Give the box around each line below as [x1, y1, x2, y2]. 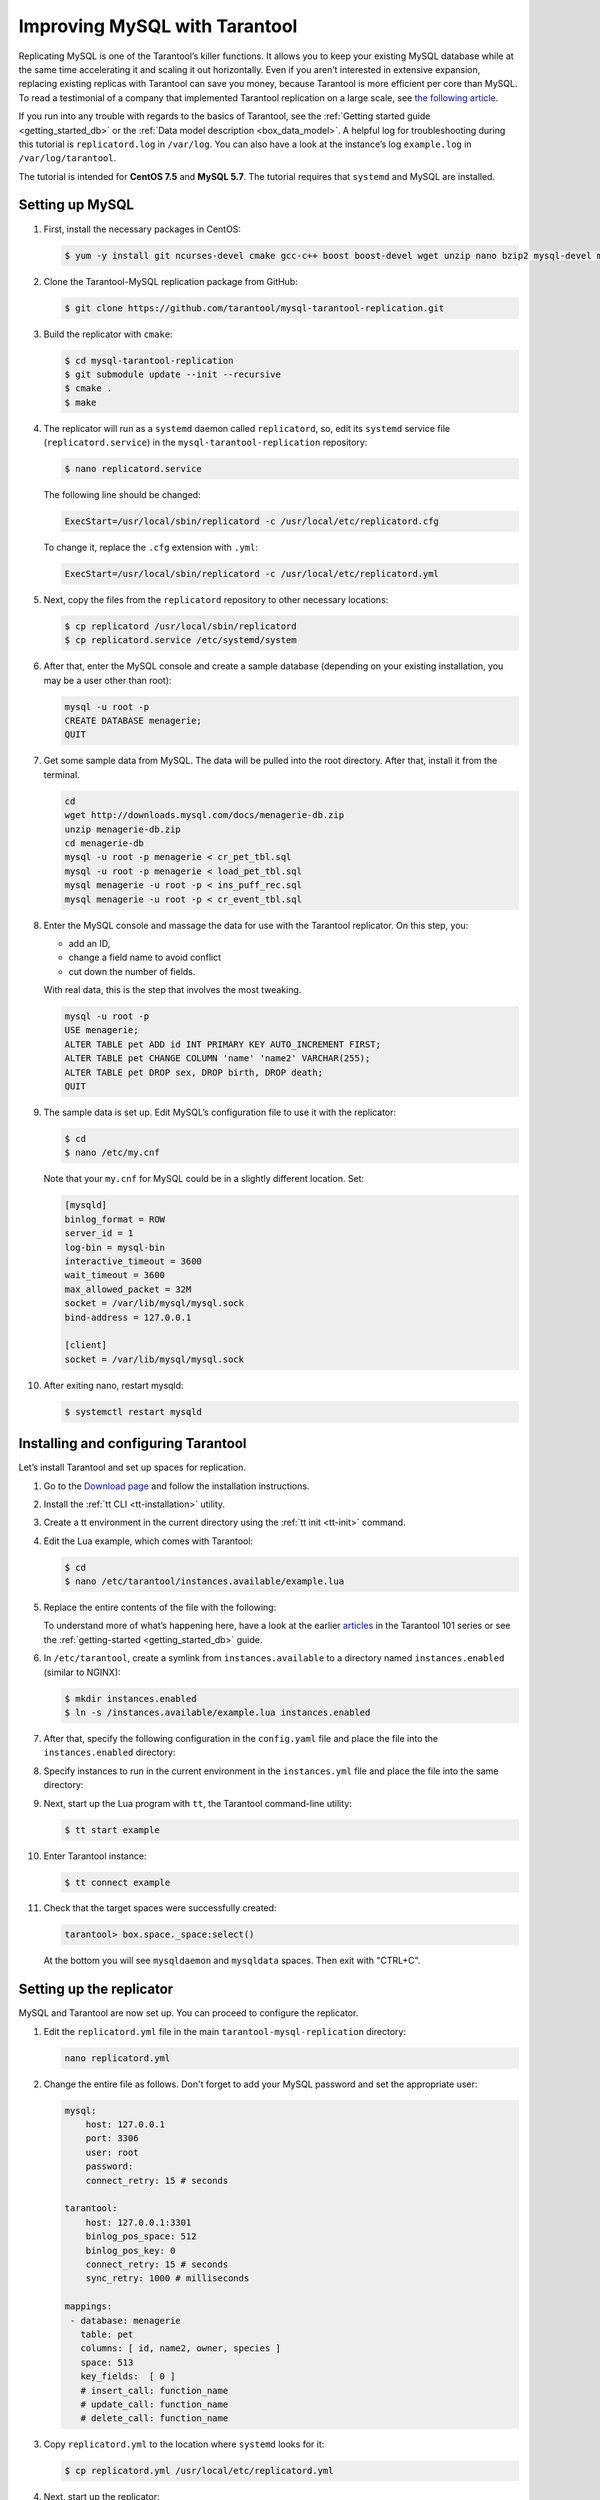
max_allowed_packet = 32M [64, 1283, 192, 1295]
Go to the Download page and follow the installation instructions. [43, 1480, 310, 1492]
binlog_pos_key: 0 [85, 2245, 176, 2256]
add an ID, [68, 937, 111, 949]
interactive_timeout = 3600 [64, 1255, 202, 1267]
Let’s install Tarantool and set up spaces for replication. [18, 1461, 247, 1474]
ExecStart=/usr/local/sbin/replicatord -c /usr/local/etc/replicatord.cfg [64, 516, 440, 527]
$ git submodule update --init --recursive [64, 368, 282, 380]
